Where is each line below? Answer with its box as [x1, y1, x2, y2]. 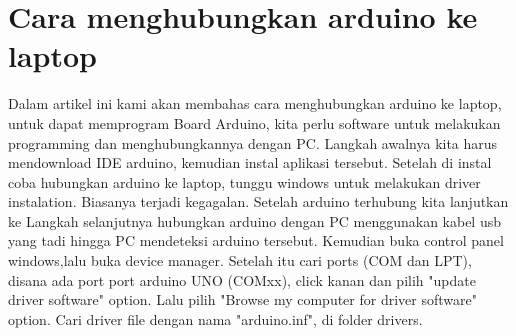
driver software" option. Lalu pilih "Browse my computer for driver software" [8, 289, 477, 310]
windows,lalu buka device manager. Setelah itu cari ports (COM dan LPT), [8, 250, 472, 271]
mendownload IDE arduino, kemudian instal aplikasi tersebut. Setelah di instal [8, 152, 492, 173]
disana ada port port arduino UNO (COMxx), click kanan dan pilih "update [8, 269, 476, 290]
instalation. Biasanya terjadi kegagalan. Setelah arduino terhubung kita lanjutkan [8, 191, 509, 212]
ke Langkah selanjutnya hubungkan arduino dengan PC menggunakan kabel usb [8, 210, 502, 231]
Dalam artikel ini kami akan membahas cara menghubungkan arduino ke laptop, [8, 93, 502, 114]
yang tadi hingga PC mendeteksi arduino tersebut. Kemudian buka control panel [8, 230, 504, 251]
